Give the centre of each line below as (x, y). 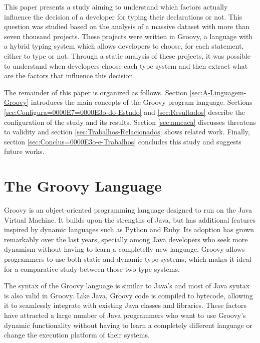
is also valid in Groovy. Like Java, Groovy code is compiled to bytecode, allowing (128, 295)
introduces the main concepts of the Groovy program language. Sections (142, 102)
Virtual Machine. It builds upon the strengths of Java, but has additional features (130, 219)
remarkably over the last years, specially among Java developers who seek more (126, 239)
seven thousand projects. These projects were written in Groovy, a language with (128, 36)
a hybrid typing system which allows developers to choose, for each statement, (124, 46)
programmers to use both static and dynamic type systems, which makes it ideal (128, 259)
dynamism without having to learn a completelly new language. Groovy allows (124, 249)
